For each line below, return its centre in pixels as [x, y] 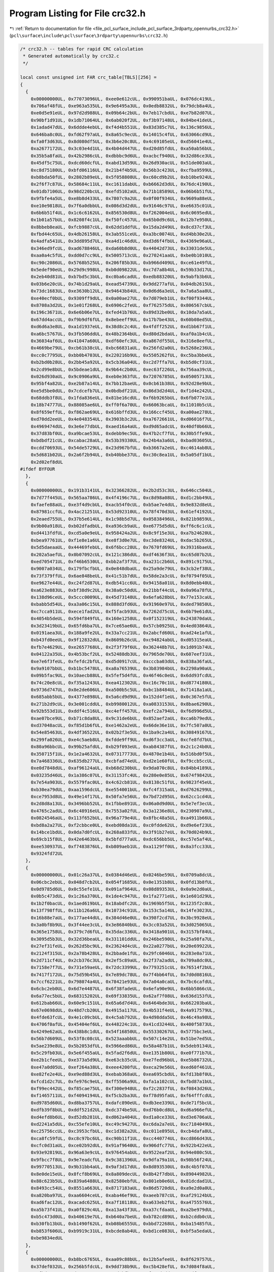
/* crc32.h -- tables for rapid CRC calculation [82, 49]
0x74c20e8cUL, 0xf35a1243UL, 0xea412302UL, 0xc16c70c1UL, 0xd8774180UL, [123, 683]
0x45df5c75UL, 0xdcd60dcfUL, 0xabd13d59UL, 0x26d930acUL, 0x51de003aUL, [123, 163]
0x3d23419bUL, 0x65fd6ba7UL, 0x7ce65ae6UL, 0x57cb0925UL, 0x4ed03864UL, [123, 626]
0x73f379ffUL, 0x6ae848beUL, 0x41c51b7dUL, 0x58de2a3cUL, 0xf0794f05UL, [123, 576]
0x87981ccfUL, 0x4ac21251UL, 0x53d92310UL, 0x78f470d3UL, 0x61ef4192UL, [123, 512]
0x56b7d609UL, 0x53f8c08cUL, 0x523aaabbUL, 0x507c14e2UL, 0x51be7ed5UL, [123, 1039]
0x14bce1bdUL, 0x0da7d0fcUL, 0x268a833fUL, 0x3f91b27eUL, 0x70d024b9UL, [123, 832]
